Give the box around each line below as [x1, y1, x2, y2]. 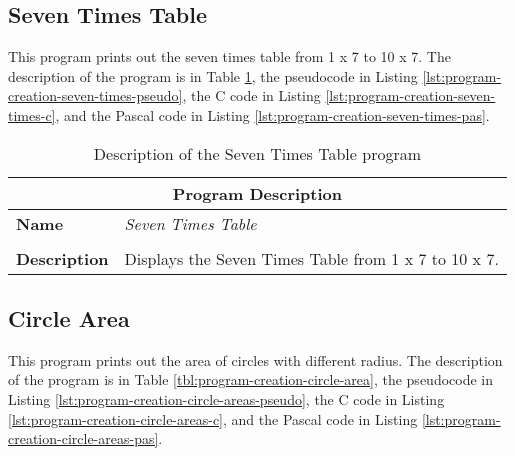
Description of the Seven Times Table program [93, 141, 422, 165]
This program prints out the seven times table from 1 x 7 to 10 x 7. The [8, 46, 451, 67]
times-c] [8, 104, 56, 125]
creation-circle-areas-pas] [8, 428, 159, 449]
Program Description [172, 181, 342, 205]
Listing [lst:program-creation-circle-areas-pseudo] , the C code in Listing [8, 388, 445, 409]
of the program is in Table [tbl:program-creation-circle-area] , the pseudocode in [8, 369, 494, 390]
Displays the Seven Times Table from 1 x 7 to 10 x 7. [124, 246, 499, 270]
